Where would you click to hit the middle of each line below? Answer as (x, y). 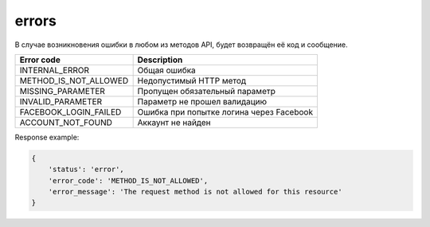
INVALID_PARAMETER (61, 101)
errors (36, 21)
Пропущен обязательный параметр (207, 91)
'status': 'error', (86, 170)
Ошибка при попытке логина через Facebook (225, 112)
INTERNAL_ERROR (55, 70)
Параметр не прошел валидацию (202, 101)
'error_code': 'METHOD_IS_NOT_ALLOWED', (128, 180)
